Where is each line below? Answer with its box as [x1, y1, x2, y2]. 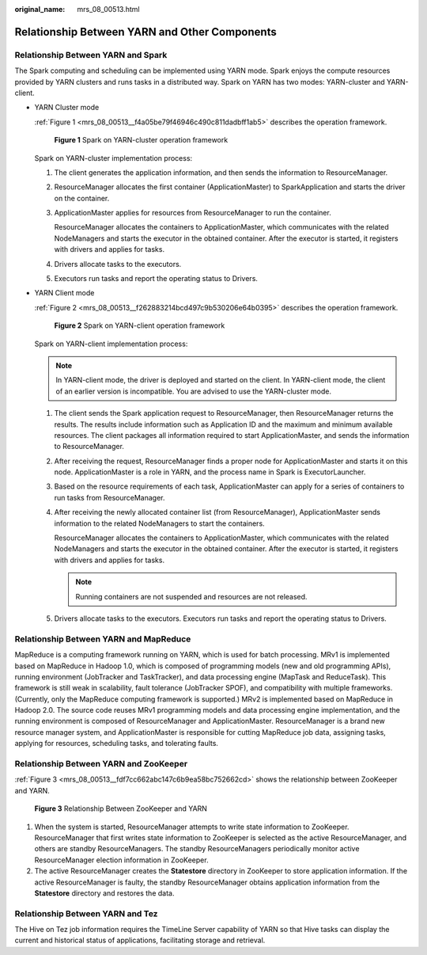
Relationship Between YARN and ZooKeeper [14, 759, 188, 770]
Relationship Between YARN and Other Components [14, 25, 277, 39]
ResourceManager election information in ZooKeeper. [34, 855, 209, 865]
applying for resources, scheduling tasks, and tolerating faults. [14, 739, 219, 748]
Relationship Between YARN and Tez [14, 907, 158, 919]
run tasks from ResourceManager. [54, 493, 165, 502]
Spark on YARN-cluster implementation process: [34, 153, 193, 162]
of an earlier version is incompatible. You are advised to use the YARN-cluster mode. [55, 386, 332, 396]
